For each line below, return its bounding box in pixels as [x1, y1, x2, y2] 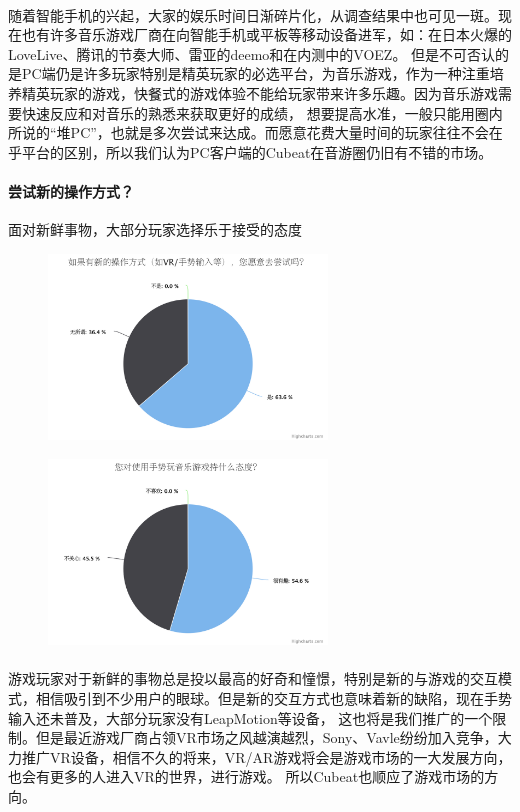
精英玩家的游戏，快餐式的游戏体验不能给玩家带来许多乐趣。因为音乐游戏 [21, 82, 498, 103]
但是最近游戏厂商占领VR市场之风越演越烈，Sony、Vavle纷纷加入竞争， [35, 727, 498, 748]
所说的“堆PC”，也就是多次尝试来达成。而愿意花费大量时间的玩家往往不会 [8, 122, 489, 143]
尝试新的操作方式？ [8, 180, 134, 201]
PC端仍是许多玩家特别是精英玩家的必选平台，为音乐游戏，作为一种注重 [21, 63, 490, 84]
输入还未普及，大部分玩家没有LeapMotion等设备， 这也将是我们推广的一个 [8, 707, 493, 728]
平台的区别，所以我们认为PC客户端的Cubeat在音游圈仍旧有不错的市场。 [21, 141, 493, 162]
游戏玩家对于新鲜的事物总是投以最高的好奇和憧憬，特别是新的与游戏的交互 [8, 668, 498, 689]
